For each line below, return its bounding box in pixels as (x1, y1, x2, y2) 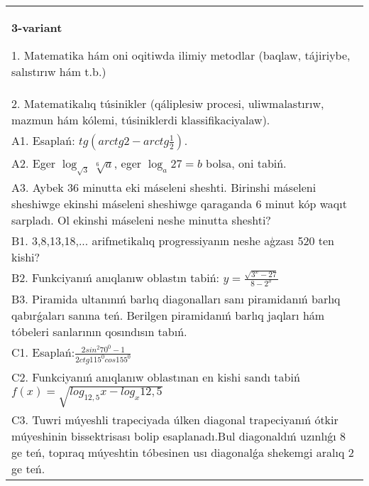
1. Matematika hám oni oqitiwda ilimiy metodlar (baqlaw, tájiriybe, (11, 47, 351, 63)
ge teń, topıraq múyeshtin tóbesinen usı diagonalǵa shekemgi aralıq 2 (11, 444, 354, 461)
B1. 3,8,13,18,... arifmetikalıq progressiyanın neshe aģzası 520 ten (11, 232, 334, 249)
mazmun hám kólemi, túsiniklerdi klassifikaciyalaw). (11, 112, 270, 128)
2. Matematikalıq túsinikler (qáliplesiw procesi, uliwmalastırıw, (11, 95, 324, 112)
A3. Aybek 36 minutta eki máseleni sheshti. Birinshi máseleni (11, 179, 316, 196)
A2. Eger (11, 155, 56, 171)
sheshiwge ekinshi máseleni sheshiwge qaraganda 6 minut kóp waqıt (11, 195, 347, 212)
